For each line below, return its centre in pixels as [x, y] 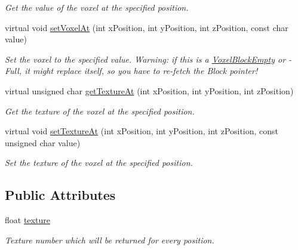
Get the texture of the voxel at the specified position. [100, 111]
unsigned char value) [43, 142]
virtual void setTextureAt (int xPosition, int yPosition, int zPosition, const [142, 131]
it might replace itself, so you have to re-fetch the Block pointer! [141, 71]
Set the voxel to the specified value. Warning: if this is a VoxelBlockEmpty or [145, 59]
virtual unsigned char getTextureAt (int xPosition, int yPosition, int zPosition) [149, 90]
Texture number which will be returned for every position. [110, 240]
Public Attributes [60, 195]
